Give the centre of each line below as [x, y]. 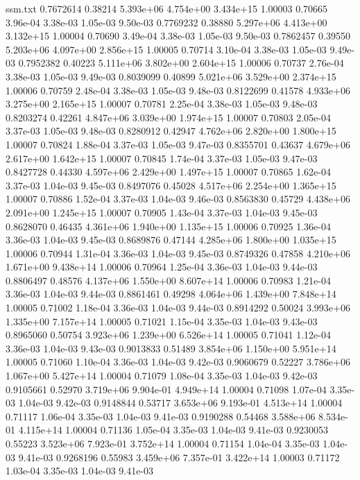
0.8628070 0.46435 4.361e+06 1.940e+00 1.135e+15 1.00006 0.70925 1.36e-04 [168, 226]
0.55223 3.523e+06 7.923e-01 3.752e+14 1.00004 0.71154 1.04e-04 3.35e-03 [163, 443]
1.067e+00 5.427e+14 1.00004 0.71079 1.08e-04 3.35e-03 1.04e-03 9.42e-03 [162, 376]
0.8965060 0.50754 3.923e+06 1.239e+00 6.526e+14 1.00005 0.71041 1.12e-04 [168, 335]
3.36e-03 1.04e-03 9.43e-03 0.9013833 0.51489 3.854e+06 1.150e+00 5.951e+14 [171, 348]
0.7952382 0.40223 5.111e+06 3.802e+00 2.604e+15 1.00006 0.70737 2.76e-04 [181, 63]
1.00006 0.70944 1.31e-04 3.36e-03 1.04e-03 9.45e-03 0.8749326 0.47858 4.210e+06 [178, 253]
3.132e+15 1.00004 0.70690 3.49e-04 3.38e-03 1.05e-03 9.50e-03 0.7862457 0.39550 [178, 36]
